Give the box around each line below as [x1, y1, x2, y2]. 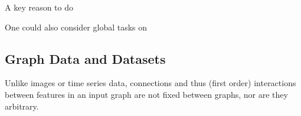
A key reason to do [5, 1, 73, 13]
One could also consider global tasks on [5, 21, 148, 33]
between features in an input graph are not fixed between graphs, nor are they [5, 88, 288, 100]
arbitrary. [5, 100, 39, 112]
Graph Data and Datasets [5, 49, 166, 67]
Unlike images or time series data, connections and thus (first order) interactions [5, 77, 296, 89]
